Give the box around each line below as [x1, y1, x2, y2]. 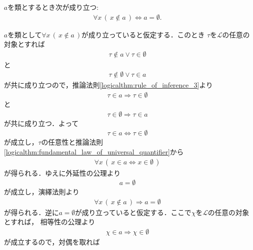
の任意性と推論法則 [41, 137, 103, 147]
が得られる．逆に [4, 207, 59, 217]
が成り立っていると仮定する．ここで [75, 207, 192, 217]
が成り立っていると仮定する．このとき [81, 29, 205, 39]
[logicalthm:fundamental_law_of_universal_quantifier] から [4, 146, 184, 156]
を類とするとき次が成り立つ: [7, 2, 99, 12]
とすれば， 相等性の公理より [4, 217, 95, 227]
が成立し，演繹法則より [4, 187, 79, 197]
